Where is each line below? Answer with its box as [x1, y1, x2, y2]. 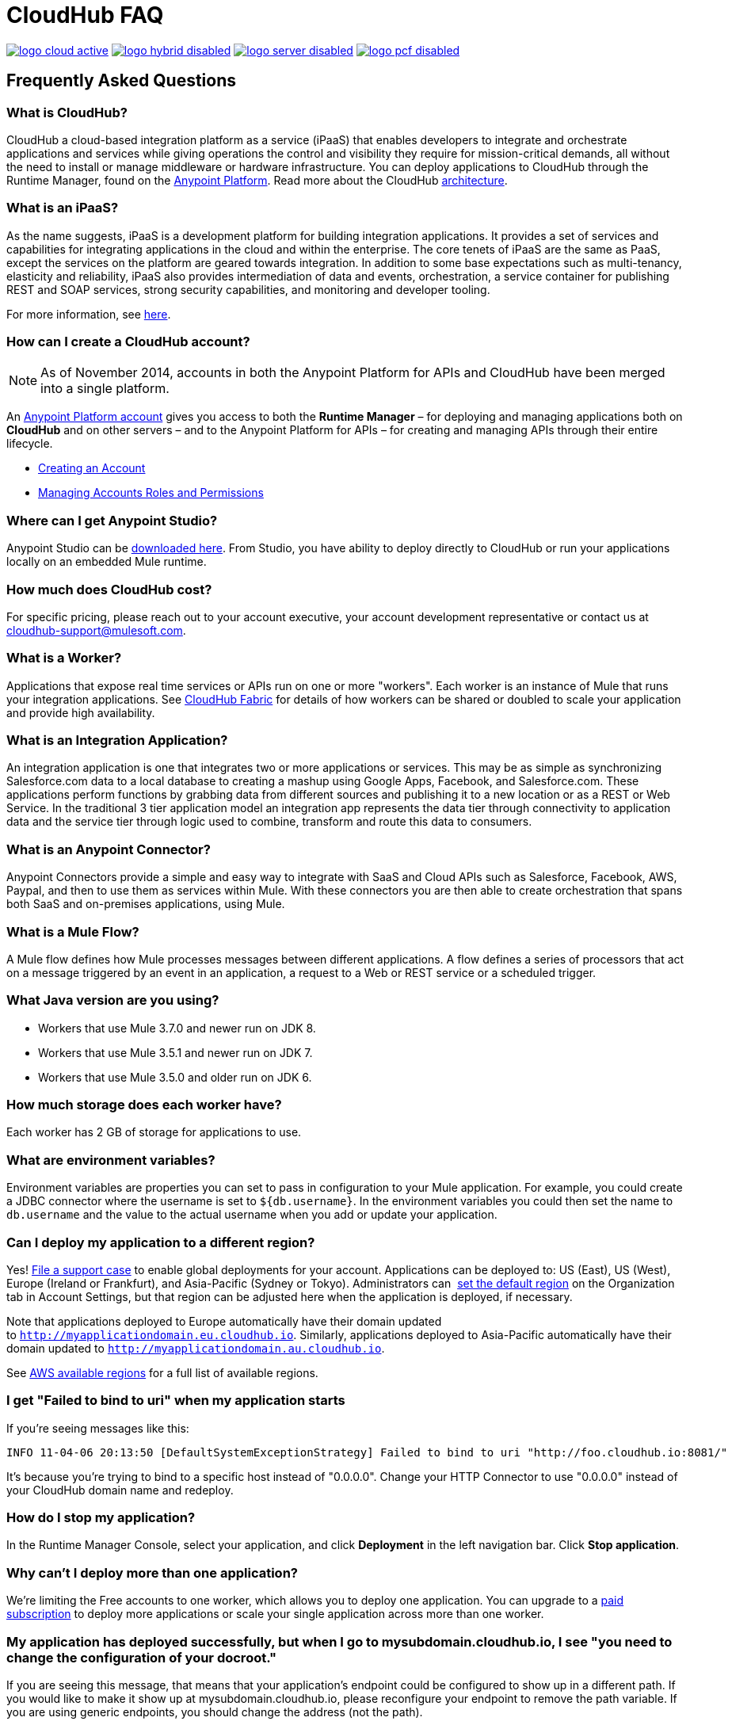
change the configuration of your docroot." [6, 1649, 277, 1666]
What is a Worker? [6, 650, 122, 666]
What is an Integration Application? [6, 732, 228, 749]
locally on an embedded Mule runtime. [6, 555, 207, 569]
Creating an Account [38, 461, 146, 475]
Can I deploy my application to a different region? [6, 1234, 315, 1250]
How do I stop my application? [6, 1509, 196, 1526]
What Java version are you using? [6, 992, 219, 1009]
